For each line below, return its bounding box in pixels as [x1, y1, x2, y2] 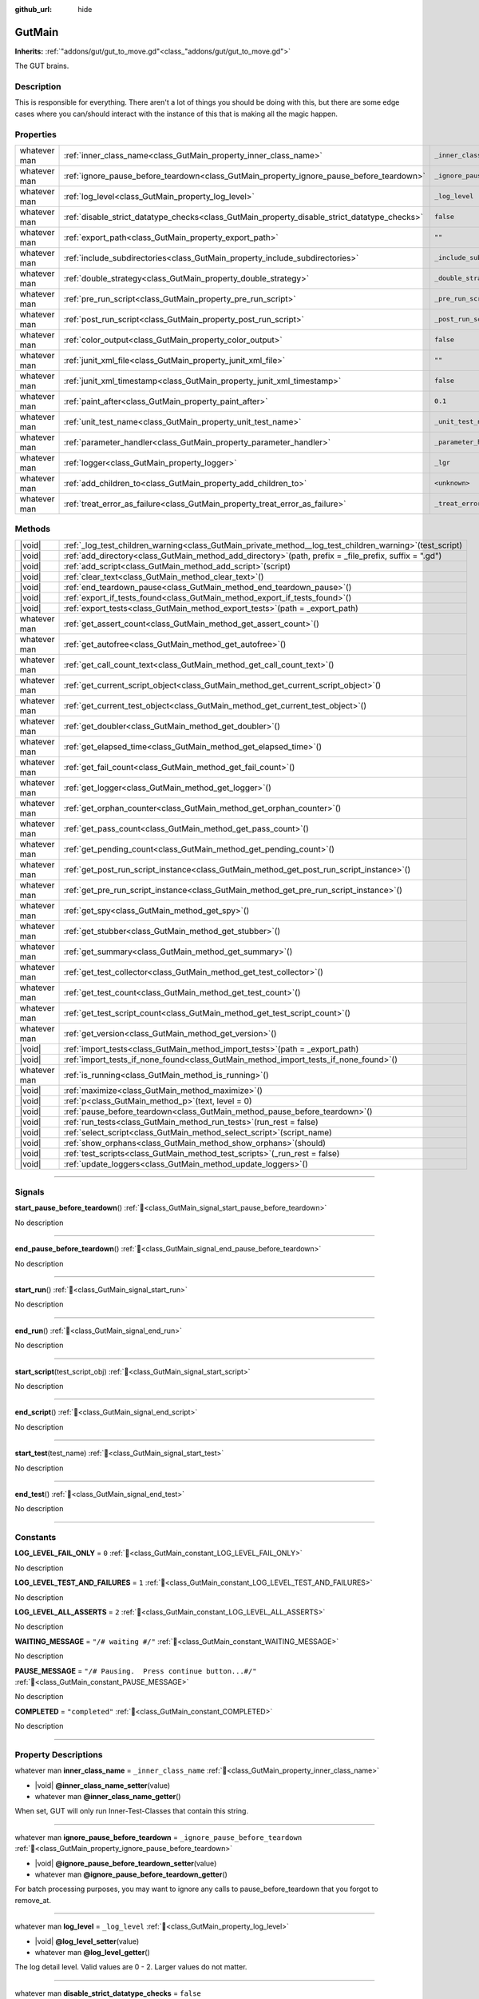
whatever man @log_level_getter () [34, 1947, 151, 1957]
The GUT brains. [14, 61, 69, 71]
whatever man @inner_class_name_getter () [34, 1792, 181, 1801]
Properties [14, 129, 57, 140]
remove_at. [14, 1895, 52, 1905]
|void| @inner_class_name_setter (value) [34, 1780, 171, 1790]
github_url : [14, 5, 52, 14]
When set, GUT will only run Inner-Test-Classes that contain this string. [14, 1806, 249, 1816]
